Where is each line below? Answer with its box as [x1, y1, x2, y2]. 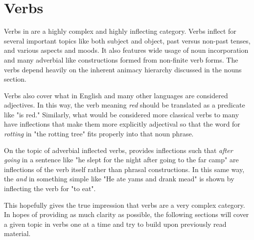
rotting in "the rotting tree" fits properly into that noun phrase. [4, 129, 194, 139]
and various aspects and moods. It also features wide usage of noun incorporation [4, 45, 249, 55]
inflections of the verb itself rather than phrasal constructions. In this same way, [4, 164, 245, 174]
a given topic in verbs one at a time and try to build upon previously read [4, 218, 227, 229]
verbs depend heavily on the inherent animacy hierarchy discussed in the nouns [4, 64, 242, 74]
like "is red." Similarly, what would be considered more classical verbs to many [4, 109, 239, 119]
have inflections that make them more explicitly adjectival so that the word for [4, 119, 240, 129]
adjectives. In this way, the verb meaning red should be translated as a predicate [4, 100, 245, 110]
